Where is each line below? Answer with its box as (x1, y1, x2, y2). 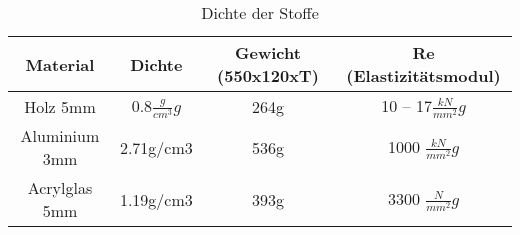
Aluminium (20, 124, 100, 148)
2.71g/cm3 (119, 135, 193, 159)
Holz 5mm (24, 94, 96, 118)
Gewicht (235, 41, 301, 64)
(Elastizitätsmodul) (346, 64, 501, 87)
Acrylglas (27, 176, 93, 200)
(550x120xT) (217, 64, 319, 87)
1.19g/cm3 (119, 187, 193, 211)
